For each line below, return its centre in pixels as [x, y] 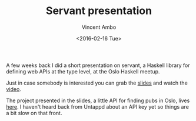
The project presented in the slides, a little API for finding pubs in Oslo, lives [98, 100]
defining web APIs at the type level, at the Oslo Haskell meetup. [83, 71]
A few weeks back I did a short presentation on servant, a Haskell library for [98, 65]
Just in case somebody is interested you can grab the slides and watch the [97, 83]
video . [14, 89]
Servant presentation [99, 11]
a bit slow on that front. [34, 113]
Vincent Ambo [99, 27]
